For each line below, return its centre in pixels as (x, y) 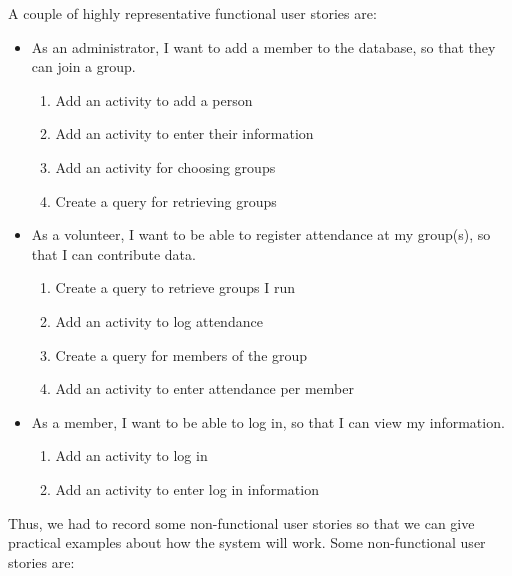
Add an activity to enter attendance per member (204, 388)
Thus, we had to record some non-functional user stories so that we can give (241, 522)
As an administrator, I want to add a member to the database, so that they (263, 46)
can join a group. (83, 66)
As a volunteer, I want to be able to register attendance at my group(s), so (261, 234)
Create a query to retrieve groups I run (175, 287)
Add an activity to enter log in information (187, 488)
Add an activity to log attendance (159, 320)
